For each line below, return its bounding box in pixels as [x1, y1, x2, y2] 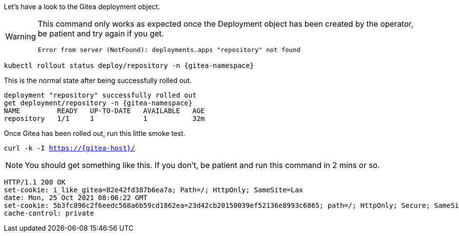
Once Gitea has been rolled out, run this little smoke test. [4, 129, 186, 137]
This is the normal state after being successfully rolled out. [4, 76, 192, 84]
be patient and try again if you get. [37, 29, 164, 38]
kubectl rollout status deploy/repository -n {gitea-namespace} [4, 62, 254, 69]
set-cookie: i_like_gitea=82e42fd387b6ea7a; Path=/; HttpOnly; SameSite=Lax [4, 186, 303, 194]
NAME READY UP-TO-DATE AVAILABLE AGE [4, 107, 205, 115]
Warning [5, 31, 36, 41]
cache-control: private [4, 209, 94, 217]
